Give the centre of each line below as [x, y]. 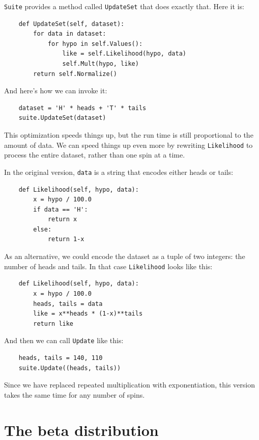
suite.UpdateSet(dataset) [62, 118]
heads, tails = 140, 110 [61, 358]
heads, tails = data [68, 304]
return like [53, 323]
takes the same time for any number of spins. [75, 394]
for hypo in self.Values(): [95, 44]
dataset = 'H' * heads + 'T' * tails [82, 108]
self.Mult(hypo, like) [100, 64]
